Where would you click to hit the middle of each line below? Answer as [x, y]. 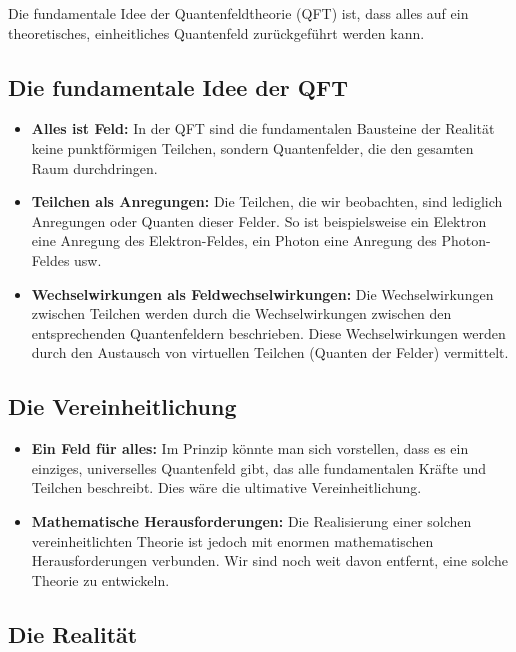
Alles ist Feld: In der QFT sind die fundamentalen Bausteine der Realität [263, 128]
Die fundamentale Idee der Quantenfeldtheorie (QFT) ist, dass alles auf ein [238, 13]
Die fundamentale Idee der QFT [178, 86]
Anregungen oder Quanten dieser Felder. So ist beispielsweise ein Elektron [259, 220]
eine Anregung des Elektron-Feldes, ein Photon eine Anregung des [234, 240]
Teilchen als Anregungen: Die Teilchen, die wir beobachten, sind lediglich [267, 201]
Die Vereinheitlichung [122, 406]
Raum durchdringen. [94, 167]
